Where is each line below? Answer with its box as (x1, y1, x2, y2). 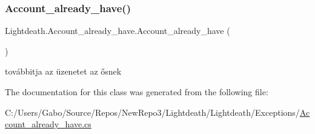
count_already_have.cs (5, 118, 91, 130)
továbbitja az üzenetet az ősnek (5, 65, 122, 78)
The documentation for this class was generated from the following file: (5, 85, 268, 98)
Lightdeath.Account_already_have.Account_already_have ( (5, 24, 230, 37)
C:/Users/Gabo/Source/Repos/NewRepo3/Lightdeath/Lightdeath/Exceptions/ (5, 106, 300, 118)
